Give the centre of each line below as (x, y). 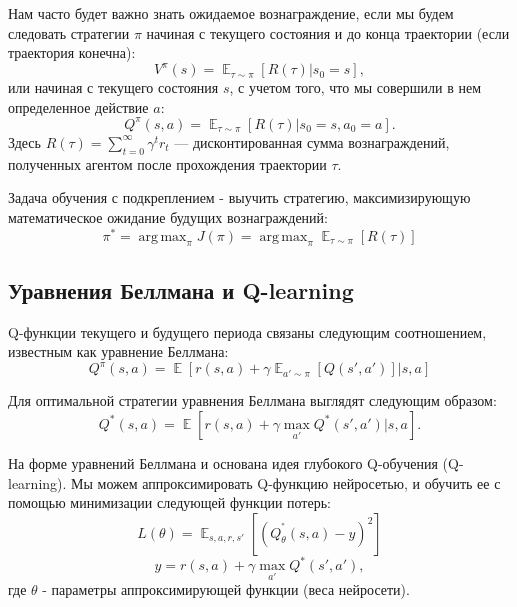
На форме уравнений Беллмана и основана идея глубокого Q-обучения (223, 462)
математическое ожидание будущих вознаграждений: (168, 216)
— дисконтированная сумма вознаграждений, (312, 141)
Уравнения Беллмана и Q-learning (181, 289)
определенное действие (78, 106)
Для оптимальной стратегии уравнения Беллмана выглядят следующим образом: (252, 400)
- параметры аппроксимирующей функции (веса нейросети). (226, 589)
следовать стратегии (69, 32)
